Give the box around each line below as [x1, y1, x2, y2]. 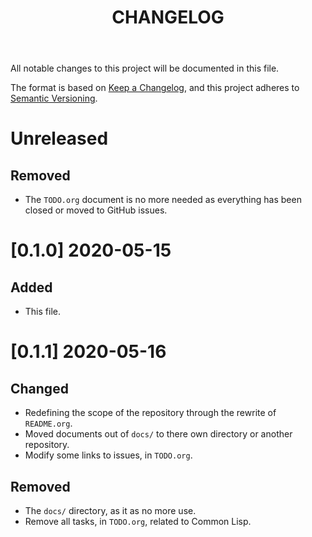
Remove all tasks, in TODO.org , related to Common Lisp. [24, 516, 252, 527]
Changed [10, 380, 69, 397]
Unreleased [10, 127, 109, 150]
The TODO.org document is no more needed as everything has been [24, 194, 302, 206]
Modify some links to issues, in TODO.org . [24, 449, 193, 461]
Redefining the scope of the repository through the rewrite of [24, 407, 277, 419]
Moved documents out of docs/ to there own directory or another [24, 428, 293, 440]
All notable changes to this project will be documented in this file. [10, 62, 280, 75]
